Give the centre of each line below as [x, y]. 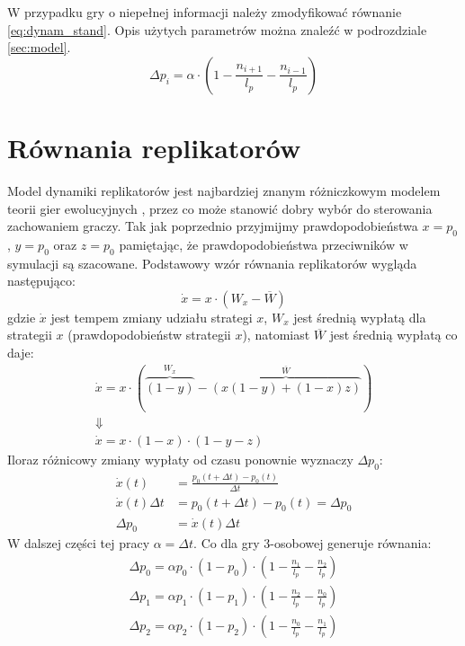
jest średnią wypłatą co [393, 335]
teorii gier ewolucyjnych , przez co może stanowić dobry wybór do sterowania [220, 208]
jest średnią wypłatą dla [360, 317]
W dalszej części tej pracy [79, 543]
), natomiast [276, 335]
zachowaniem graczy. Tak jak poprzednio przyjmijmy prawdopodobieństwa [213, 226]
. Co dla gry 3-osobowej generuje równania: [313, 543]
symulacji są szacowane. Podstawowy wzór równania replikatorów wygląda [212, 263]
